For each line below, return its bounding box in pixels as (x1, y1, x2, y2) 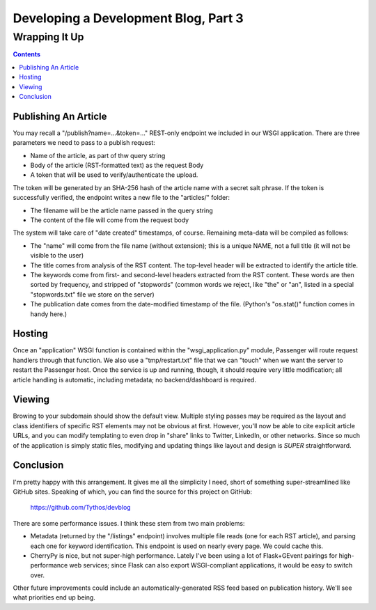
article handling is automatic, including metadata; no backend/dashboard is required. (13, 375, 257, 384)
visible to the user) (30, 251, 84, 260)
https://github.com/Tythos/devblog (30, 503, 132, 512)
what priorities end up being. (13, 593, 95, 602)
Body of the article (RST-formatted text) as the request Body (30, 161, 204, 170)
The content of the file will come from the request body (30, 216, 189, 224)
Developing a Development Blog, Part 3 (13, 10, 244, 26)
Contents (13, 50, 41, 58)
